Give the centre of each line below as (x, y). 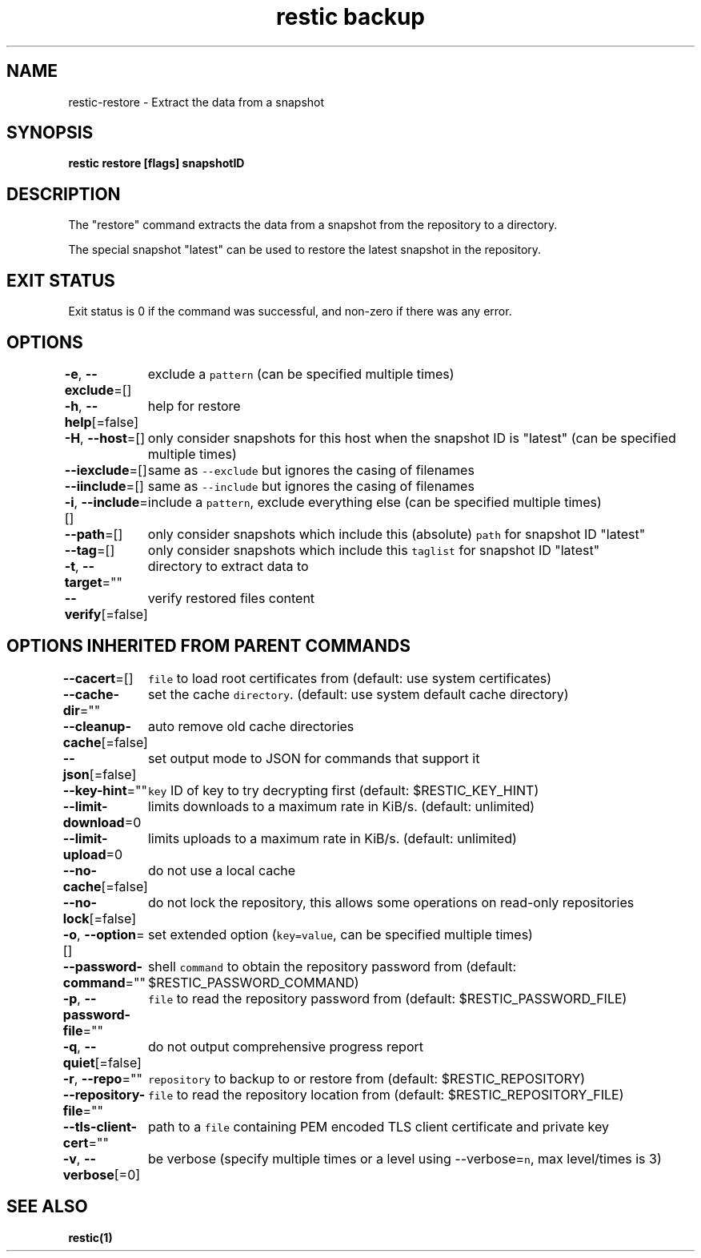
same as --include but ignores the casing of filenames (311, 486)
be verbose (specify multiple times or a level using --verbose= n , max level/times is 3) (405, 1158)
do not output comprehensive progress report (285, 1046)
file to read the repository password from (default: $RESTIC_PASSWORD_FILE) (387, 998)
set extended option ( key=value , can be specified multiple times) (340, 934)
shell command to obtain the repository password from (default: (332, 966)
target (83, 582)
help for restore (194, 406)
